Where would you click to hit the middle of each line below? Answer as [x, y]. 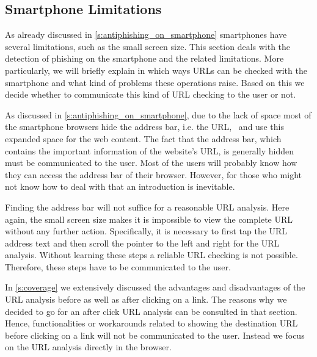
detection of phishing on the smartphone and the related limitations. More [144, 58]
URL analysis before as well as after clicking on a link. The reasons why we [146, 299]
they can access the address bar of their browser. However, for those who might [154, 174]
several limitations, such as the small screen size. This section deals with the [148, 46]
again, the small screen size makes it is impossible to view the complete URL [149, 219]
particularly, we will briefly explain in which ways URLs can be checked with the [156, 70]
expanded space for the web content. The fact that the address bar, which [143, 138]
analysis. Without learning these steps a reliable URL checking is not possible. [151, 255]
